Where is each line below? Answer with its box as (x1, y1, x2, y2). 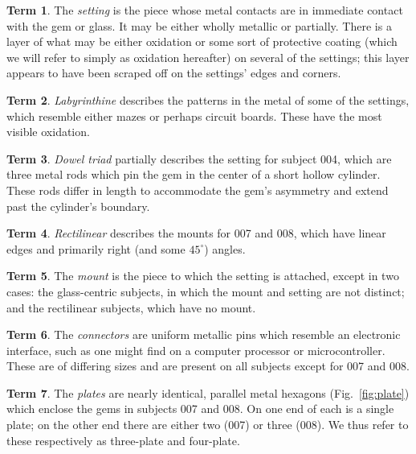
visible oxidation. (6, 123, 90, 140)
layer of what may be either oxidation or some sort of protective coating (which (6, 33, 398, 50)
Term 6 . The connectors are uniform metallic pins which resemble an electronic (6, 326, 401, 343)
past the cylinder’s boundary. (6, 197, 150, 214)
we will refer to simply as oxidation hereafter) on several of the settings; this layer (6, 48, 410, 65)
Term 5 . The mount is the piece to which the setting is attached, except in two (6, 267, 399, 284)
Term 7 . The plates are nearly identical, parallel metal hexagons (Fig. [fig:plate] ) (6, 384, 410, 401)
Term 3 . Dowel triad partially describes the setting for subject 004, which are (6, 150, 392, 167)
